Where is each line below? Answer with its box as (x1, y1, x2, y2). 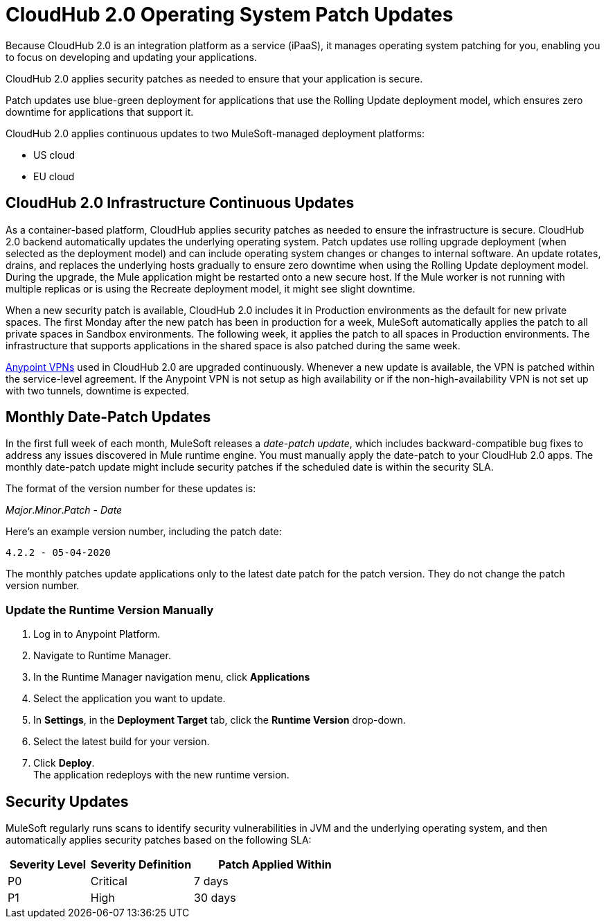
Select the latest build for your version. (33, 735, 210, 748)
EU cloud (33, 170, 75, 182)
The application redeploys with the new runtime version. (33, 769, 289, 781)
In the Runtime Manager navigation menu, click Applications (33, 671, 310, 683)
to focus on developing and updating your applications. (6, 51, 257, 63)
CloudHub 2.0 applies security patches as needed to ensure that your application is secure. (6, 72, 423, 85)
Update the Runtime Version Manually (6, 602, 214, 617)
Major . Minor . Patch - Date (6, 504, 123, 516)
